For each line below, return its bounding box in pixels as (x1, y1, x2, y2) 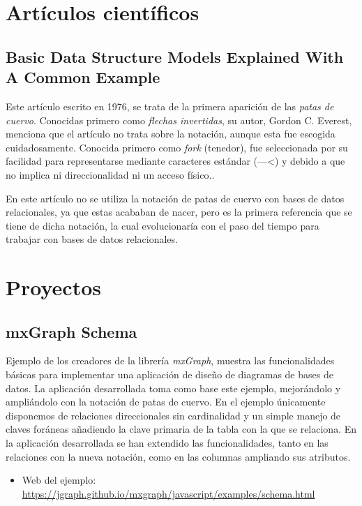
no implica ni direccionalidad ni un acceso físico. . (6, 167, 215, 181)
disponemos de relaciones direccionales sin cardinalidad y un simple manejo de (6, 408, 341, 422)
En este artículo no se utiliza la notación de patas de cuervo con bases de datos (6, 191, 345, 205)
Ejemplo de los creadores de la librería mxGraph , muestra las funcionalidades (6, 353, 335, 368)
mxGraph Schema (6, 320, 137, 342)
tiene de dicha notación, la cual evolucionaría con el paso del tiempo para (6, 218, 319, 232)
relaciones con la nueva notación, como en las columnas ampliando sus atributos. (6, 449, 351, 463)
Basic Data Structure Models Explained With (6, 45, 344, 67)
